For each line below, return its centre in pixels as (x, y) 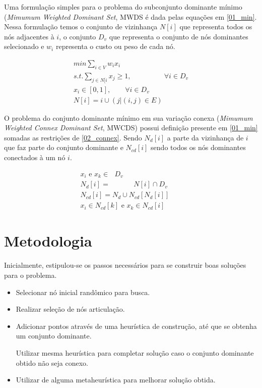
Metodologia (48, 241)
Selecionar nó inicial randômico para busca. (83, 292)
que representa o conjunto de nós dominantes (179, 36)
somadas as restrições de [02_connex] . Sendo (73, 137)
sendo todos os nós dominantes (198, 147)
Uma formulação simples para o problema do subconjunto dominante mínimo (123, 7)
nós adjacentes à (29, 36)
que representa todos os (216, 27)
